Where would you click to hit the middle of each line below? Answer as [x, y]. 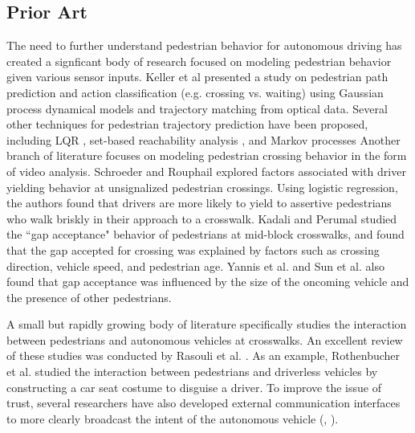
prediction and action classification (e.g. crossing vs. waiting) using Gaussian [195, 92]
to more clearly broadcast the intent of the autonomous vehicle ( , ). [173, 418]
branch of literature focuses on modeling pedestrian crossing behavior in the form [207, 155]
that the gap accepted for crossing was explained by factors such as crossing [193, 249]
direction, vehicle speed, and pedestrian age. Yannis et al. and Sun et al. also [195, 266]
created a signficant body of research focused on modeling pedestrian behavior [199, 61]
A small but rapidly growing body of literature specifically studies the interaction [207, 324]
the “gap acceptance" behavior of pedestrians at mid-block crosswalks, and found [205, 234]
